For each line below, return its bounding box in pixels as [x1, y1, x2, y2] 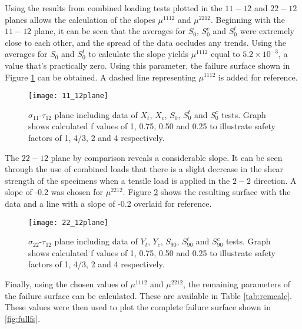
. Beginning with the [211, 13, 285, 25]
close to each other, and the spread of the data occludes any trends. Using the [5, 36, 287, 48]
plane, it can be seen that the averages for [34, 25, 186, 37]
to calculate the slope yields [88, 48, 188, 60]
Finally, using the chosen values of [5, 278, 128, 290]
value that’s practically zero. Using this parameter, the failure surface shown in [5, 59, 290, 71]
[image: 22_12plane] [28, 218, 109, 227]
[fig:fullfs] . [5, 312, 41, 324]
